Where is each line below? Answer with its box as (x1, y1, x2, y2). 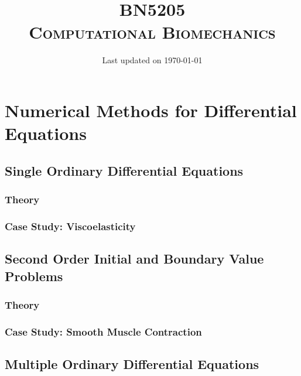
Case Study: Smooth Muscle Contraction (5, 324, 202, 339)
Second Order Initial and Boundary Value (5, 249, 264, 268)
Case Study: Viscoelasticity (5, 218, 136, 233)
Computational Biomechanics (29, 20, 276, 44)
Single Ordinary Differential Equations (5, 161, 244, 179)
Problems (5, 266, 63, 285)
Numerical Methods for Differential (5, 98, 297, 122)
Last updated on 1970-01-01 (102, 54, 203, 66)
